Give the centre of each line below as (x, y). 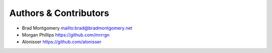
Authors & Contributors (59, 13)
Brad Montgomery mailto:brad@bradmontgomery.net (77, 28)
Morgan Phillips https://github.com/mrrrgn (66, 34)
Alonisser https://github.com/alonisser (62, 42)
